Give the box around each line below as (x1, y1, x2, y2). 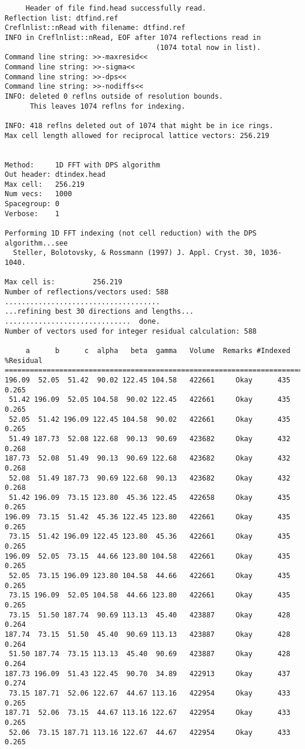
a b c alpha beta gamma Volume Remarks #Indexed (25, 346, 290, 355)
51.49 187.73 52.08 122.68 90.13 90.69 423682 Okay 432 (9, 434, 290, 443)
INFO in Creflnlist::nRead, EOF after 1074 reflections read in (5, 33, 261, 42)
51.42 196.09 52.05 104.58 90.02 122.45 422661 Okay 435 (9, 395, 290, 404)
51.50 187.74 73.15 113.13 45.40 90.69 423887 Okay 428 (9, 650, 290, 659)
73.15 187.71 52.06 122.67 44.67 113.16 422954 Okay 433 (9, 688, 290, 697)
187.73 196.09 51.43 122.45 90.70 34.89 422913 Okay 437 (5, 669, 290, 678)
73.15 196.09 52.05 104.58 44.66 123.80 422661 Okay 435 (9, 591, 290, 600)
